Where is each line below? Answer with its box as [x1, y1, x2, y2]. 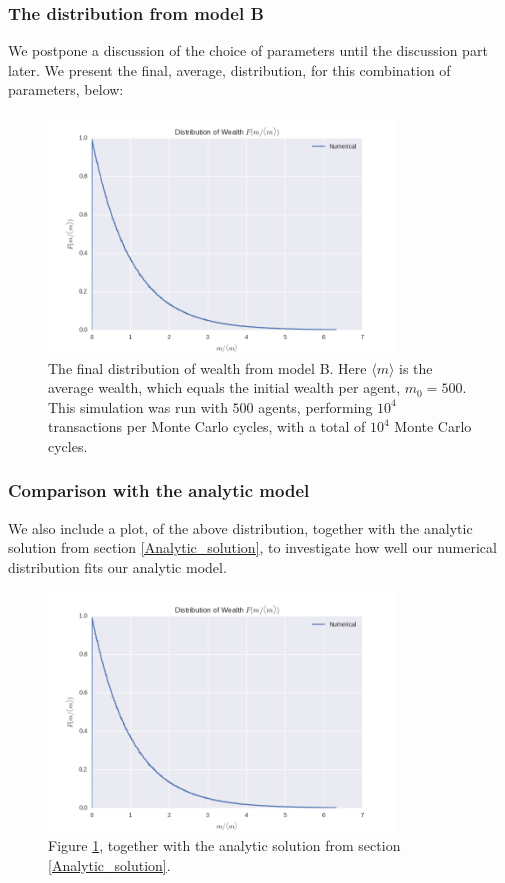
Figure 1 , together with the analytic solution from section [48, 835, 401, 856]
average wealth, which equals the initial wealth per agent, [48, 377, 401, 398]
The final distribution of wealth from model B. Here [48, 357, 367, 378]
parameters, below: [8, 79, 124, 100]
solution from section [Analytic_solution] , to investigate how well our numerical [8, 537, 497, 558]
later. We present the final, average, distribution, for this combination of [8, 59, 451, 80]
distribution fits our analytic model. [8, 556, 227, 577]
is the [399, 357, 433, 378]
